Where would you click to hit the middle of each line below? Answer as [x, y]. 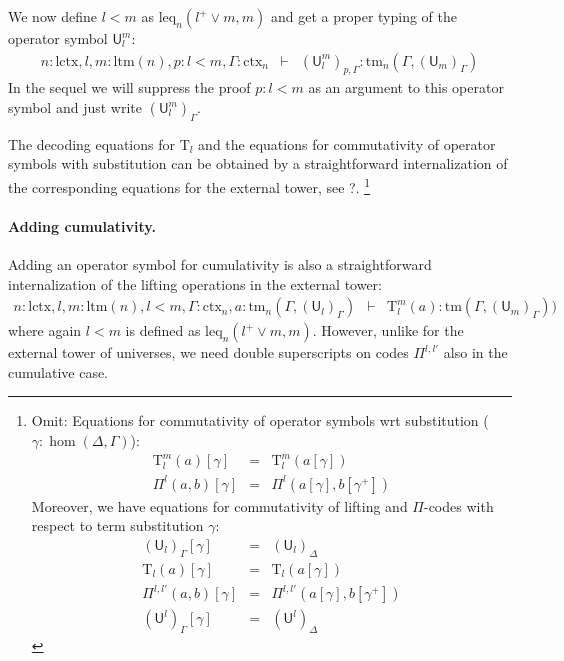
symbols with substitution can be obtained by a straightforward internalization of [258, 163]
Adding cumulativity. [82, 225]
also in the [475, 352]
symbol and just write [75, 107]
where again [45, 330]
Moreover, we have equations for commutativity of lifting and [219, 505]
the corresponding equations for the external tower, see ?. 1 [189, 185]
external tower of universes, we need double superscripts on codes [208, 352]
